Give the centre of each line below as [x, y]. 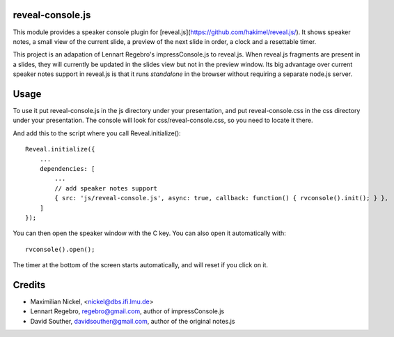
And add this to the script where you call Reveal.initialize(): [97, 133]
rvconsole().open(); [60, 249]
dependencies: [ [67, 168]
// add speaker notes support [106, 188]
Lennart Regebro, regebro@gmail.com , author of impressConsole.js [127, 311]
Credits [29, 285]
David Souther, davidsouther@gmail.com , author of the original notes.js [133, 321]
